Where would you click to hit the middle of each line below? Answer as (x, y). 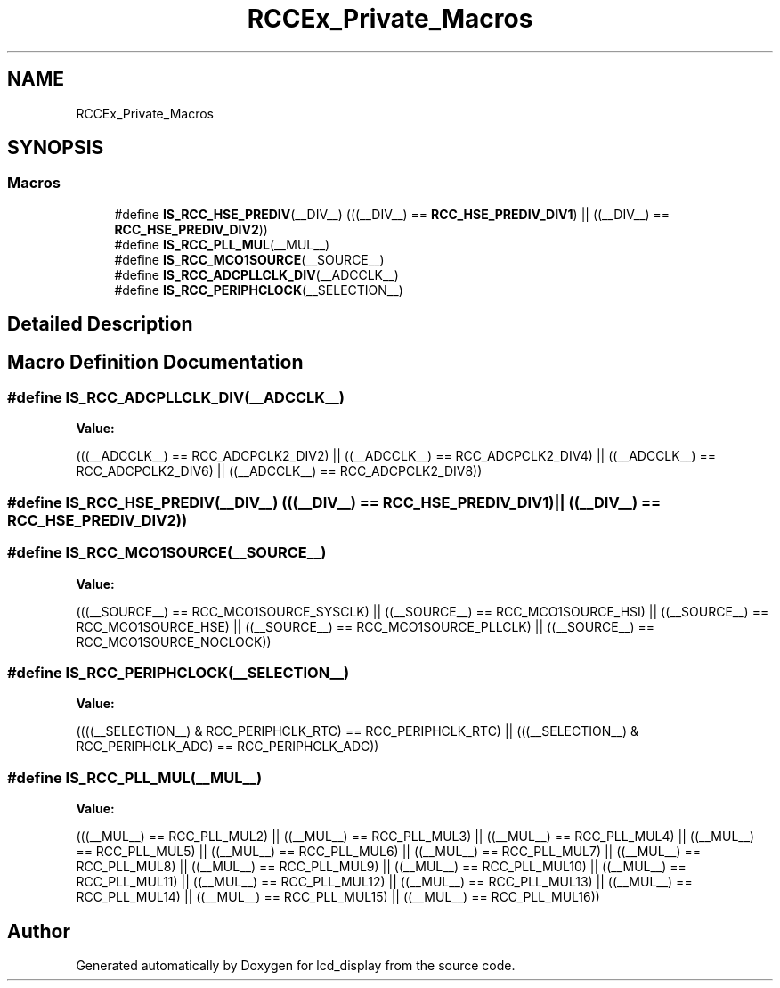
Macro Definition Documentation (155, 362)
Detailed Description (100, 324)
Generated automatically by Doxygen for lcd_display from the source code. (296, 965)
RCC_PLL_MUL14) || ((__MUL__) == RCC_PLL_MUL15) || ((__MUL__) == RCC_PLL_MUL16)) (338, 897)
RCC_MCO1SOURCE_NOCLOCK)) (174, 641)
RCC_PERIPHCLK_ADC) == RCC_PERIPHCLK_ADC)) (227, 747)
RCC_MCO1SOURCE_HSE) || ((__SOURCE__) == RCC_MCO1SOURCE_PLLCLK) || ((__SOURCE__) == (366, 626)
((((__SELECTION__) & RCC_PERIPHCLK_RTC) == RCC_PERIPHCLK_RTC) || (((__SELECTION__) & (357, 731)
